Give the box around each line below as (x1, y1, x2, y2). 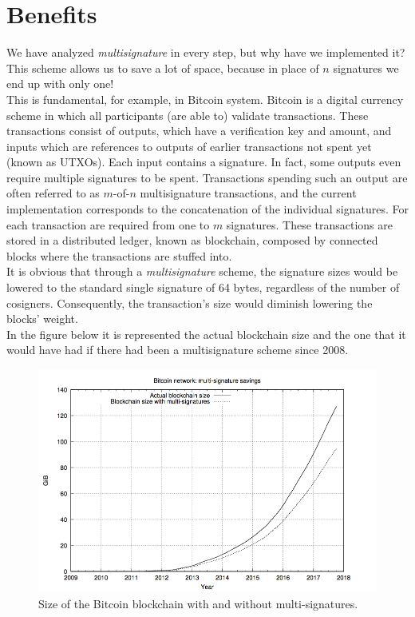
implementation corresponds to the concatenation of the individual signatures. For (6, 201, 409, 217)
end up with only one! (6, 75, 114, 92)
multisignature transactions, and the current (140, 185, 357, 201)
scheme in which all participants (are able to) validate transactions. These (6, 106, 369, 123)
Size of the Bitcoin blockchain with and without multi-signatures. (38, 595, 358, 611)
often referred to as (6, 185, 100, 201)
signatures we (333, 59, 399, 76)
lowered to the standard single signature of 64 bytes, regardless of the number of (6, 279, 400, 296)
